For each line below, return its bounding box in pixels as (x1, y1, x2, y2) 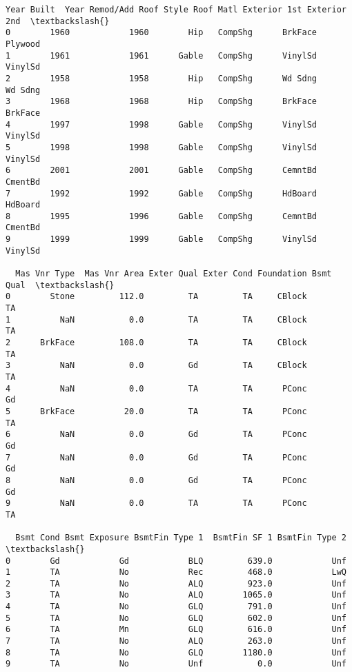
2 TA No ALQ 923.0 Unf (6, 578, 346, 589)
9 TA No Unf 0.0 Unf (6, 659, 346, 669)
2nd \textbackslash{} (6, 16, 110, 26)
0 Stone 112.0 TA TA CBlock (6, 292, 307, 302)
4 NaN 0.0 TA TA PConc (6, 383, 307, 394)
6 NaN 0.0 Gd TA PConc (6, 429, 307, 440)
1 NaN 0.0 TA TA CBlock (6, 314, 307, 325)
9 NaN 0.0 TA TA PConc (6, 498, 307, 509)
